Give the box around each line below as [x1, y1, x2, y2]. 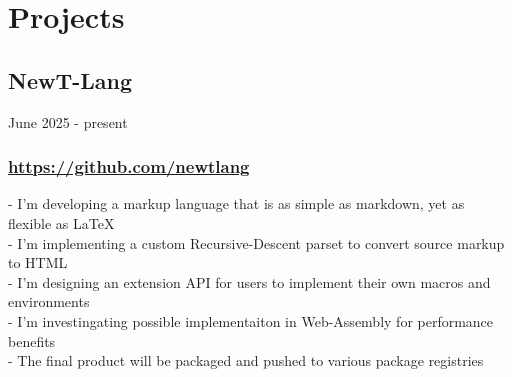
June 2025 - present [8, 111, 128, 132]
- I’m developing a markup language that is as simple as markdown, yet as [8, 193, 465, 214]
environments [8, 291, 90, 312]
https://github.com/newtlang [8, 154, 250, 179]
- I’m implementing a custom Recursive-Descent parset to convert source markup [8, 232, 505, 253]
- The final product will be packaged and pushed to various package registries [8, 350, 484, 371]
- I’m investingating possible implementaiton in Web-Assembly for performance [8, 310, 494, 331]
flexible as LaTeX [8, 212, 115, 233]
